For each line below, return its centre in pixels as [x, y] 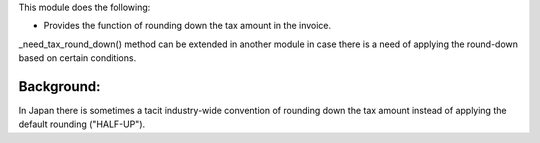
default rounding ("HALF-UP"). [82, 124]
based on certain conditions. [77, 58]
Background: [59, 86]
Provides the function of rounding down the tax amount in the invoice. [187, 26]
